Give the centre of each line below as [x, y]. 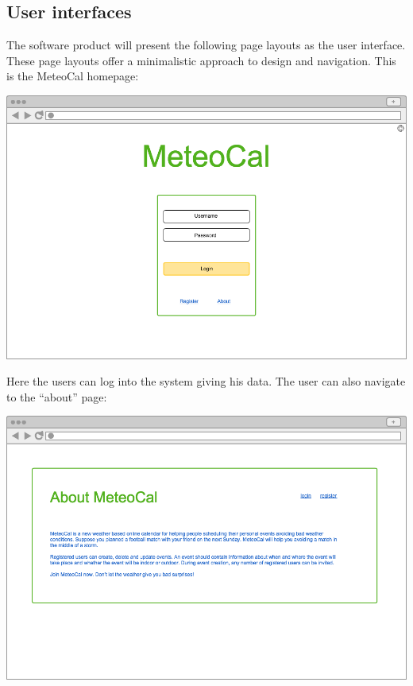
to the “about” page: [57, 396]
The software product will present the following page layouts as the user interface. [206, 45]
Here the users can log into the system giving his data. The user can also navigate [206, 381]
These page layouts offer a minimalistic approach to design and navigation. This [201, 60]
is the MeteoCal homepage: [73, 76]
